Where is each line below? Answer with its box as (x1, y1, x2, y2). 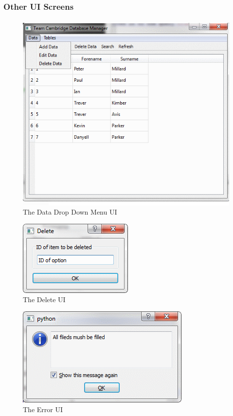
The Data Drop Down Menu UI (23, 207, 117, 217)
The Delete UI (23, 294, 66, 305)
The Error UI (23, 404, 63, 414)
